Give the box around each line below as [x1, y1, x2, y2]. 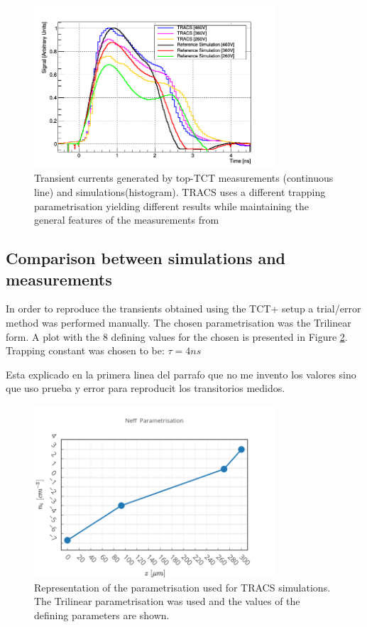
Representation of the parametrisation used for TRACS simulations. [34, 579, 331, 594]
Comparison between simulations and [6, 247, 286, 269]
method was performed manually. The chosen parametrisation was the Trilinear [6, 315, 351, 330]
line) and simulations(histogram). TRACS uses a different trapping [34, 185, 326, 200]
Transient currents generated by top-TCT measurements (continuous [34, 170, 334, 185]
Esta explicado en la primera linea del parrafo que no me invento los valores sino [6, 366, 356, 381]
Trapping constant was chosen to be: [6, 343, 165, 358]
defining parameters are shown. [34, 608, 170, 623]
